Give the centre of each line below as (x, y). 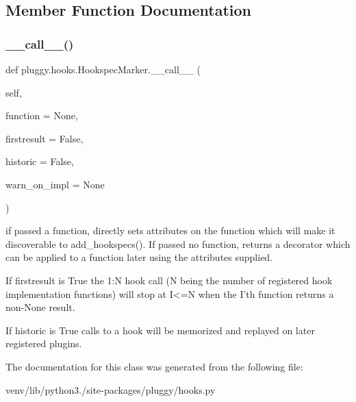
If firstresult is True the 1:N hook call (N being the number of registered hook (169, 280)
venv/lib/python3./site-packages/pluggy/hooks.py (111, 389)
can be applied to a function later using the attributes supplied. (139, 257)
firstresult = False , (44, 138)
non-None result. (40, 307)
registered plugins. (44, 343)
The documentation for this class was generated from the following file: (154, 366)
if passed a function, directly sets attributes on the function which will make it (170, 230)
